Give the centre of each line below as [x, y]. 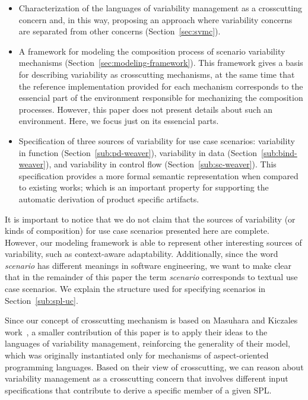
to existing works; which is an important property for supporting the [144, 187]
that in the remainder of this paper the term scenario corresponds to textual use [151, 277]
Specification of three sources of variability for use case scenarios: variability [157, 140]
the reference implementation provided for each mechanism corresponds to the [161, 86]
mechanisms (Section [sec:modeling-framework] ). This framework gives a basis [161, 63]
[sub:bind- [279, 152]
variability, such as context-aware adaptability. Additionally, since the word [142, 254]
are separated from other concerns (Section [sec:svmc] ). [120, 31]
